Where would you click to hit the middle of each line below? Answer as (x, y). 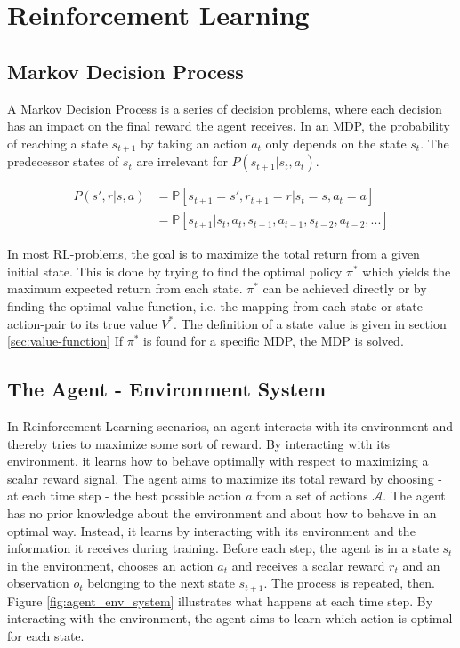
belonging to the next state (161, 583)
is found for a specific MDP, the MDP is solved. (273, 341)
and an (421, 565)
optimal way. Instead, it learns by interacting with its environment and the (211, 530)
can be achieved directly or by (345, 288)
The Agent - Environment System (167, 389)
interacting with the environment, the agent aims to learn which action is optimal (230, 618)
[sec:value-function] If (65, 341)
